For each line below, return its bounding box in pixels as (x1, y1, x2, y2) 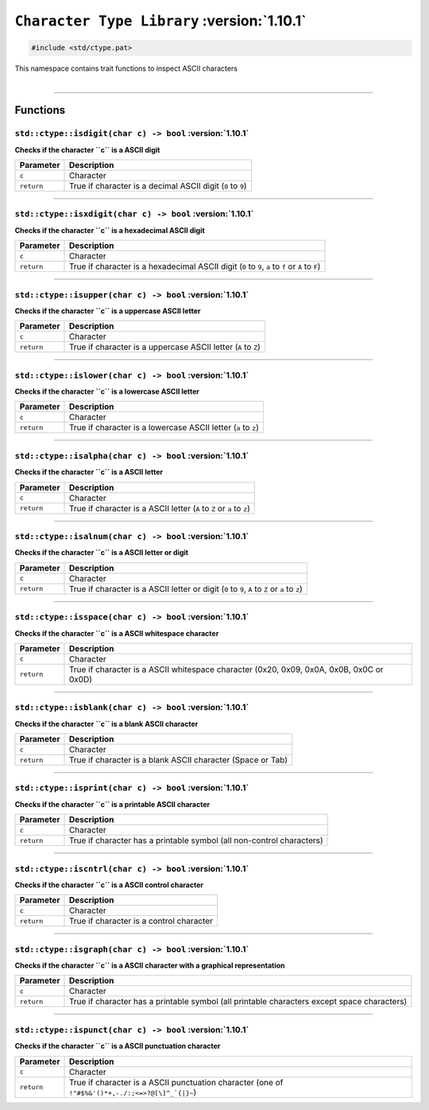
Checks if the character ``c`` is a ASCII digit (14, 145, 160, 154)
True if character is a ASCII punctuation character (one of (68, 1077, 284, 1088)
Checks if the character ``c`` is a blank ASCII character (14, 719, 199, 728)
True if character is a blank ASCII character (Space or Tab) (68, 755, 288, 766)
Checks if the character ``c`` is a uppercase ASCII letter (14, 306, 201, 316)
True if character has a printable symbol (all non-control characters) (68, 835, 323, 846)
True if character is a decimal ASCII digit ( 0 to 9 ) (68, 180, 247, 192)
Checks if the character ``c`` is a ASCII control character (14, 879, 204, 890)
